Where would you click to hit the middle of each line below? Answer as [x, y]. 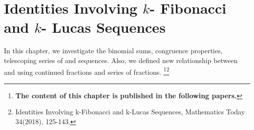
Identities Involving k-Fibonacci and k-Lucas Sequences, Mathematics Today [130, 112]
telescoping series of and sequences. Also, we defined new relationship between [121, 60]
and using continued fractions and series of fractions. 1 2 [87, 71]
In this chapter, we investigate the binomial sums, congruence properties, [113, 51]
